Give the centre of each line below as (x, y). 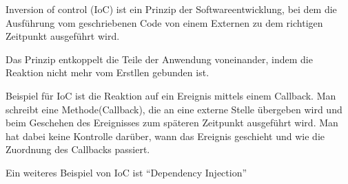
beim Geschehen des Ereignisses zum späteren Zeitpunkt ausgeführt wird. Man (172, 123)
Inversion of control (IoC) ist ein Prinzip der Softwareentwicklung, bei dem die (171, 9)
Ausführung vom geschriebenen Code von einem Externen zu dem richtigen (164, 22)
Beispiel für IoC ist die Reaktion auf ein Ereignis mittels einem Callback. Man (171, 95)
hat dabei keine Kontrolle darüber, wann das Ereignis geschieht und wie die (165, 136)
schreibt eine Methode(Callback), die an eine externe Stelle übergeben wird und (174, 109)
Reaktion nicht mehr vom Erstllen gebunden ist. (108, 72)
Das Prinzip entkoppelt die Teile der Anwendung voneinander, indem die (159, 59)
